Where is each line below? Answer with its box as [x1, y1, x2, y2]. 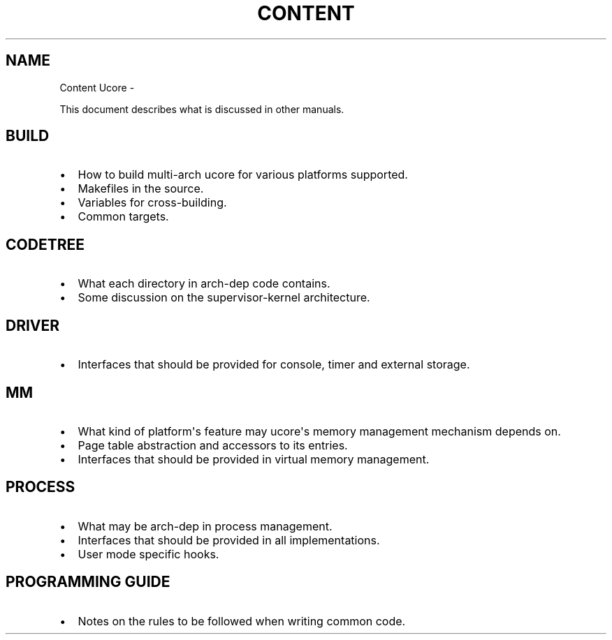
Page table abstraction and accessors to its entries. [78, 438, 348, 452]
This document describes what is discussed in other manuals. [59, 103, 344, 115]
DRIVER [6, 316, 60, 334]
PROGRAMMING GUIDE [6, 573, 170, 591]
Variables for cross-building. [78, 195, 227, 210]
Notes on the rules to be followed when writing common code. [78, 613, 406, 628]
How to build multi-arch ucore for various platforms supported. [78, 168, 408, 182]
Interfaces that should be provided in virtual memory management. [78, 452, 430, 466]
